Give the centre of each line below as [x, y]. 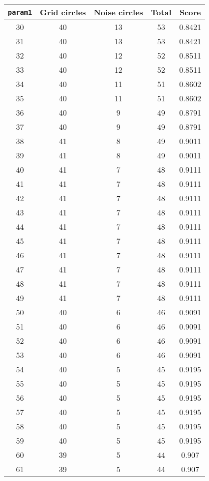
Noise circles [118, 12]
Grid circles [63, 12]
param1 [20, 12]
